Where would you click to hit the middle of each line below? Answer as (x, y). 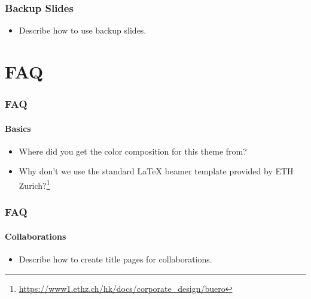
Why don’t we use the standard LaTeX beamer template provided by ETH (156, 171)
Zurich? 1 (34, 184)
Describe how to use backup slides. (83, 30)
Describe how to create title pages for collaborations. (115, 259)
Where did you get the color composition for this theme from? (133, 151)
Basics (18, 128)
